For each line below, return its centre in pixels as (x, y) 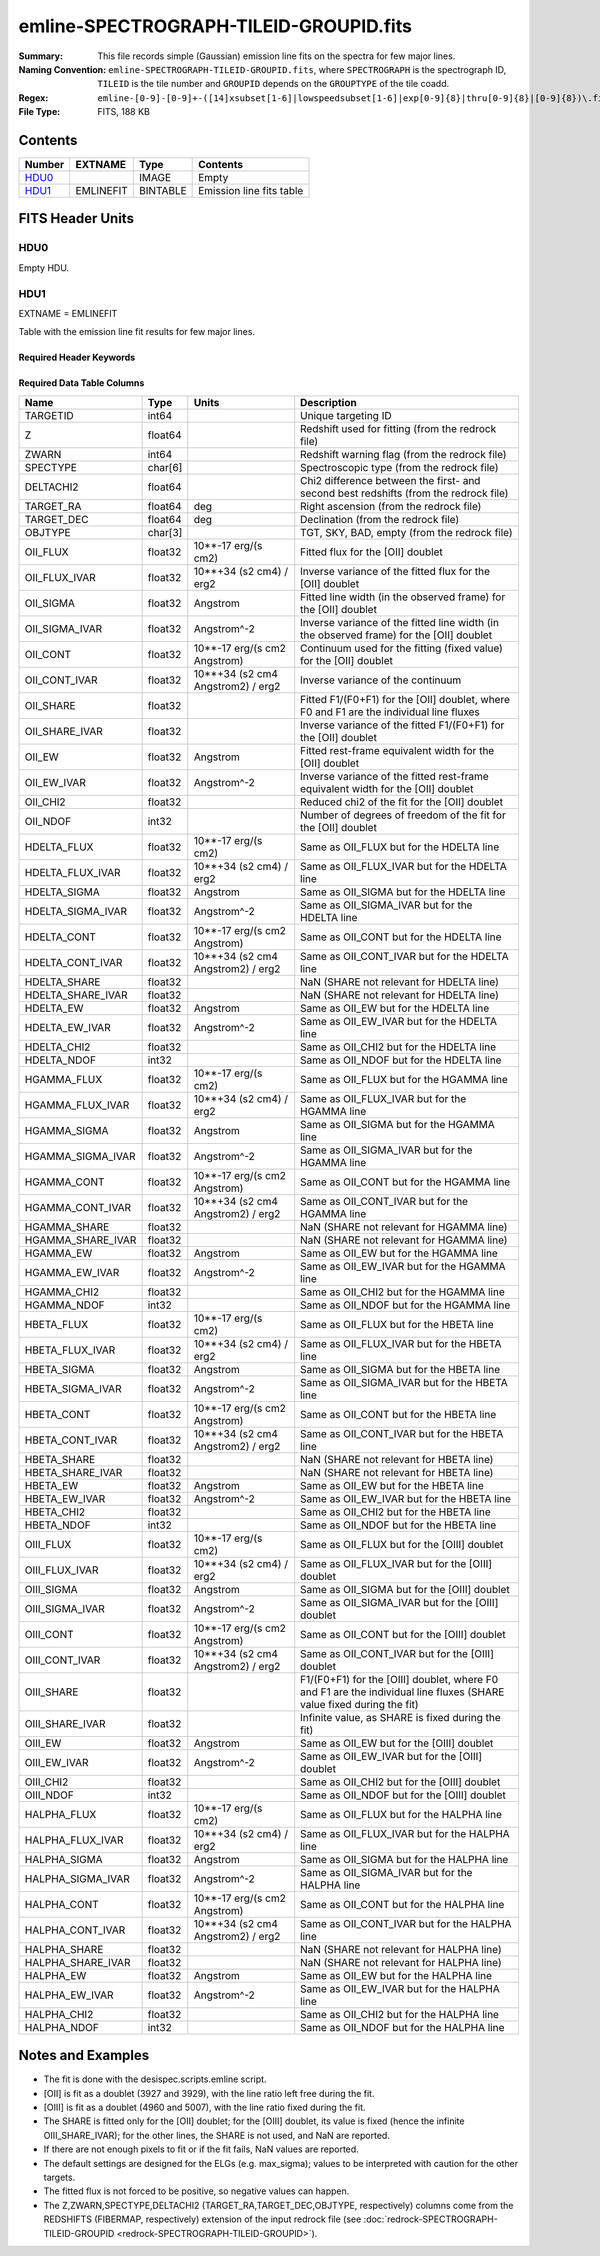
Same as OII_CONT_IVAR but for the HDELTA (404, 956)
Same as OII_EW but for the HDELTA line (395, 1008)
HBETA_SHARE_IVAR (73, 1472)
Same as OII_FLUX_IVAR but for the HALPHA (405, 1833)
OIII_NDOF (49, 1795)
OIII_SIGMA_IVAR (64, 1608)
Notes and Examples (84, 2055)
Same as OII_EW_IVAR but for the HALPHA (400, 1988)
